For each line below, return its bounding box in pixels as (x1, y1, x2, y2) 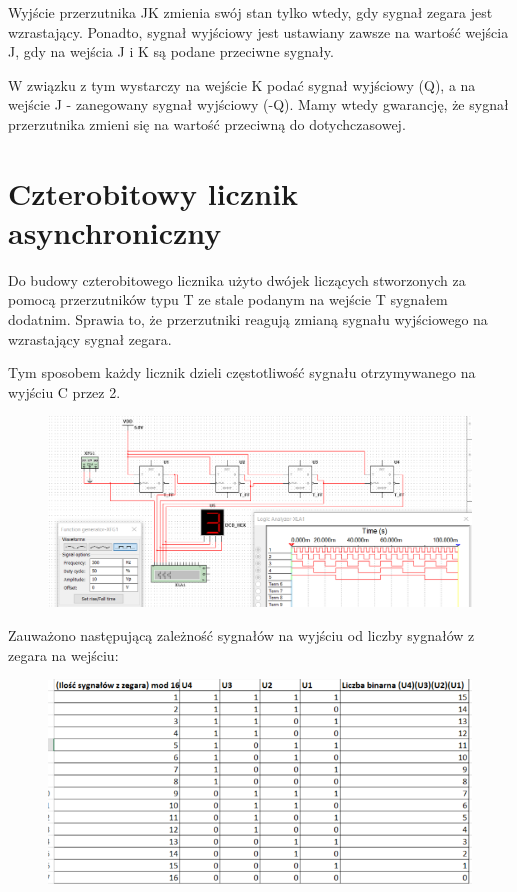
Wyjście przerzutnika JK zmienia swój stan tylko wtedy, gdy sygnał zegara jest (8, 2, 493, 22)
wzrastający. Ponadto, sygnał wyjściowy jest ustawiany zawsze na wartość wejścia (8, 21, 509, 42)
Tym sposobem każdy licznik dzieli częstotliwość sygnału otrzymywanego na (8, 362, 476, 383)
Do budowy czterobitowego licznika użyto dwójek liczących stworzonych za (8, 269, 466, 290)
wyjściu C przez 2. (8, 381, 121, 402)
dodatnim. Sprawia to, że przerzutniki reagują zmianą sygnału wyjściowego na (8, 309, 488, 330)
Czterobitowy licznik (8, 172, 299, 213)
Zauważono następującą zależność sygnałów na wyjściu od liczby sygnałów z (8, 624, 475, 645)
